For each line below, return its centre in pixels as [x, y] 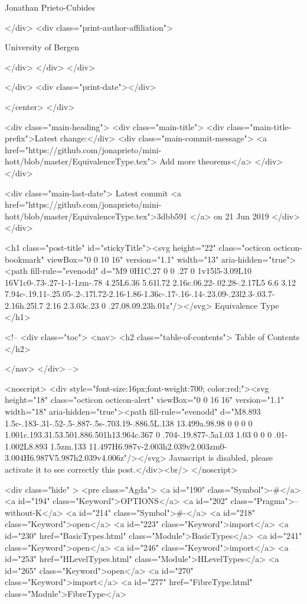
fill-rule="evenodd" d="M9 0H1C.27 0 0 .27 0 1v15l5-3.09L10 [141, 271]
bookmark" [25, 259]
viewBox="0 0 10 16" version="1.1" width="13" [133, 259]
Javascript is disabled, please [221, 458]
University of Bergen [42, 47]
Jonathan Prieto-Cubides [50, 7]
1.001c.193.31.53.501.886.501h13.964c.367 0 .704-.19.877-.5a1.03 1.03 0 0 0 [138, 435]
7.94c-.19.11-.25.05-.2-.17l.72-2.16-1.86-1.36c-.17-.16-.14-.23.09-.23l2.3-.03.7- [140, 294]
